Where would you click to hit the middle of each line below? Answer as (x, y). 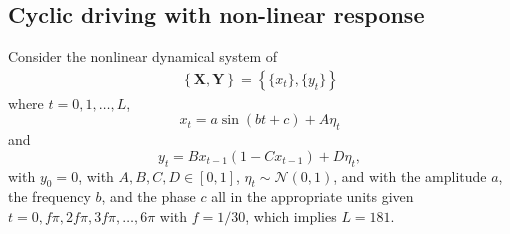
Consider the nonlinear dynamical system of (143, 56)
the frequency (49, 196)
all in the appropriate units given (312, 196)
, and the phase (148, 196)
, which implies (291, 216)
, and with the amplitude (410, 175)
